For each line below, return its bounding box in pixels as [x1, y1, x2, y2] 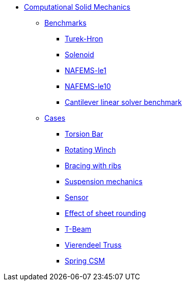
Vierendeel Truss [65, 240, 122, 249]
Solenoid [65, 50, 94, 59]
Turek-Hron [65, 34, 103, 43]
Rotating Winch [65, 145, 116, 154]
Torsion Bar [65, 129, 103, 138]
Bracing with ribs [65, 161, 121, 170]
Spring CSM [65, 256, 105, 265]
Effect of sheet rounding [65, 209, 146, 217]
